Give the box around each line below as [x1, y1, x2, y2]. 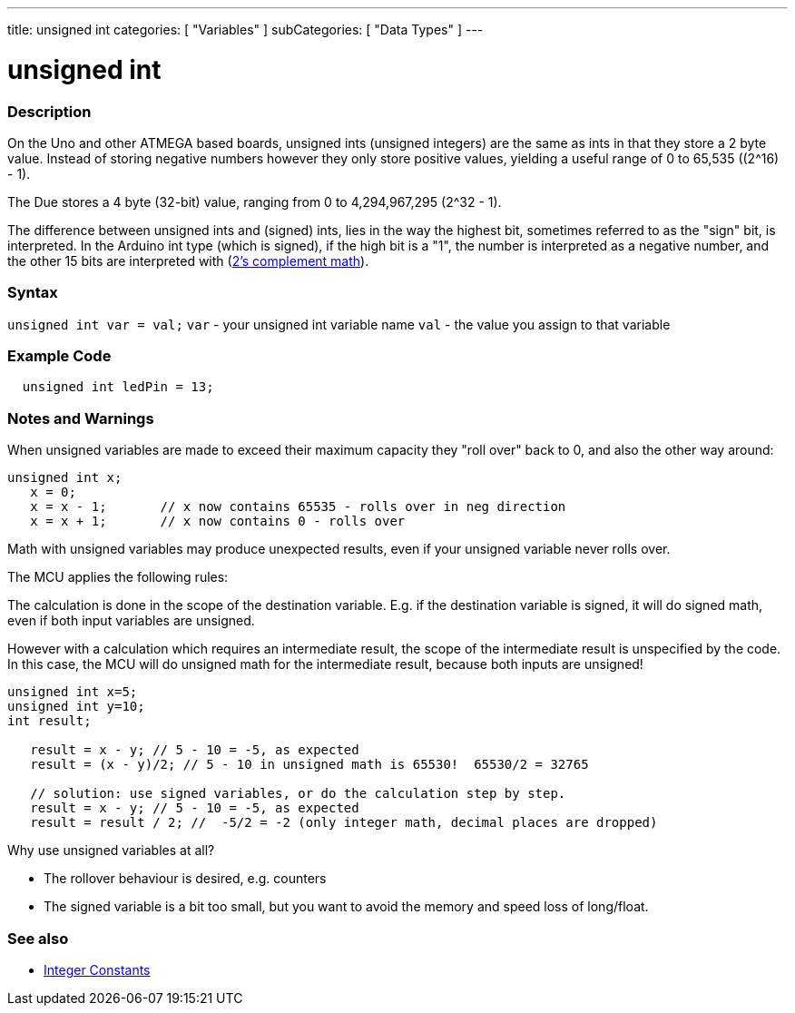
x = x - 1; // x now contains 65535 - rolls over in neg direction [30, 499, 566, 515]
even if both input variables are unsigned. [7, 613, 255, 629]
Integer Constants [44, 961, 151, 978]
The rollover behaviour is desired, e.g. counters [44, 870, 327, 887]
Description [7, 102, 92, 121]
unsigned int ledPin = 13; [22, 379, 214, 395]
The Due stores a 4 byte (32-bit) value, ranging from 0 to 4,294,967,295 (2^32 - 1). [7, 193, 502, 210]
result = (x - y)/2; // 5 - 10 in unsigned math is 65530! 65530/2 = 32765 [30, 757, 589, 772]
